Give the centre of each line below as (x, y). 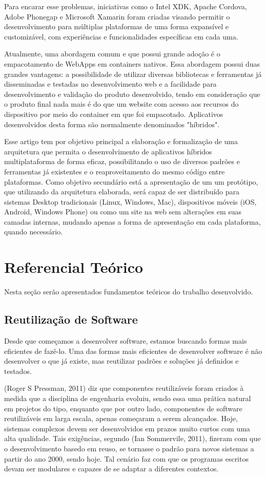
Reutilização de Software (71, 319)
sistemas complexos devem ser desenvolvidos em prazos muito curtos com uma (127, 428)
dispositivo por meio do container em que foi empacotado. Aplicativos (114, 114)
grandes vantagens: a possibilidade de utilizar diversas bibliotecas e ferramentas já (133, 74)
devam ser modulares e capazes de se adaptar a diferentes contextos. (111, 469)
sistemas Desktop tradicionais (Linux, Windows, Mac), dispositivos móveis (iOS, (130, 201)
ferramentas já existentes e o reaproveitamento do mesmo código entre (115, 171)
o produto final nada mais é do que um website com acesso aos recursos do (121, 104)
